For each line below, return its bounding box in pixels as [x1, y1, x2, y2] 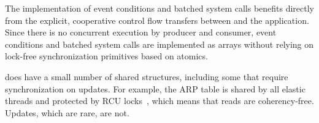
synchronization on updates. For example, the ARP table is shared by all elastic [5, 82, 306, 95]
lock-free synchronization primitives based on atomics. [5, 50, 208, 62]
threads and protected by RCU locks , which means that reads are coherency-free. [5, 94, 314, 107]
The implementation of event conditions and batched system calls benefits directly [5, 2, 315, 14]
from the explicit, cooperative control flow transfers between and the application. [5, 13, 309, 26]
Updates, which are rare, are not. [5, 106, 129, 119]
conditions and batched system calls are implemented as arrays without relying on [5, 37, 314, 50]
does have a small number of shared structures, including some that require [5, 70, 288, 83]
